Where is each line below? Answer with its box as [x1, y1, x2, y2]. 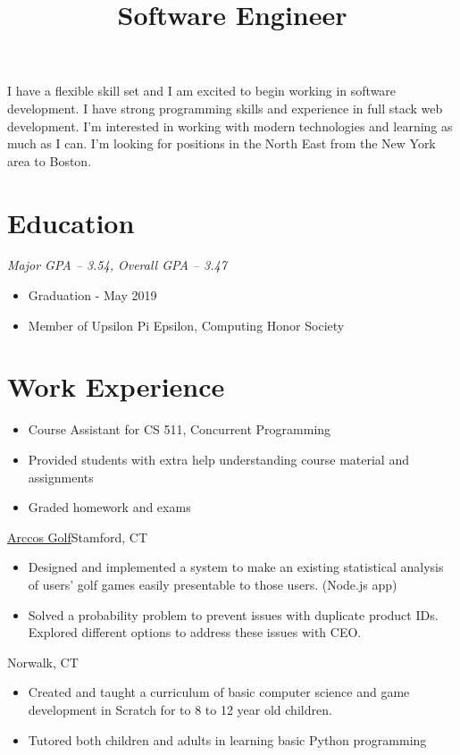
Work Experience [7, 368, 225, 405]
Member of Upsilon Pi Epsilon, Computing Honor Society [28, 315, 345, 334]
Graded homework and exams [28, 498, 191, 516]
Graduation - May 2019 [28, 286, 157, 305]
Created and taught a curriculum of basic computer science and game [28, 683, 410, 701]
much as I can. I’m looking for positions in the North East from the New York [7, 134, 436, 153]
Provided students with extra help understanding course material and [28, 449, 409, 468]
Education [7, 204, 135, 240]
